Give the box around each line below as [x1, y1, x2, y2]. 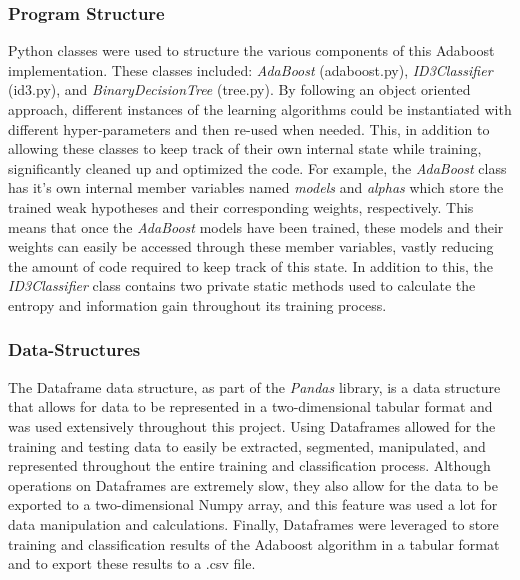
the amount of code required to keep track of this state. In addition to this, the [8, 255, 493, 276]
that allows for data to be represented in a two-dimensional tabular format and [8, 396, 493, 417]
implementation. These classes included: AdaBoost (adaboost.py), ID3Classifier [8, 59, 493, 80]
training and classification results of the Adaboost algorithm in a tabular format [8, 533, 500, 554]
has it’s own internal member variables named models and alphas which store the [8, 177, 504, 198]
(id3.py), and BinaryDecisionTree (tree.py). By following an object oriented [8, 79, 471, 100]
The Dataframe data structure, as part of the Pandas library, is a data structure [8, 376, 501, 397]
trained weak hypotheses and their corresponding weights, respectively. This [8, 196, 474, 217]
